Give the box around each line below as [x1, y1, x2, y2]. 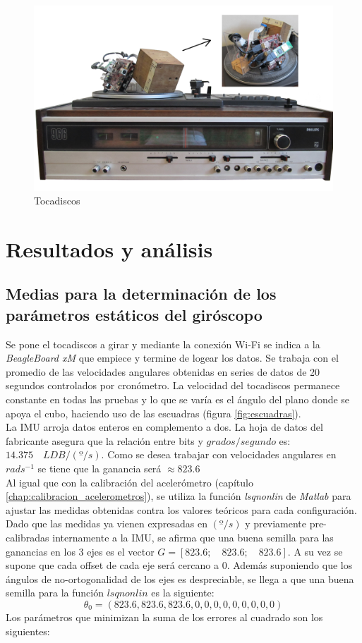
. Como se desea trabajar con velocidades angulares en [101, 447, 337, 462]
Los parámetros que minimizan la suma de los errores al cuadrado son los [6, 609, 323, 624]
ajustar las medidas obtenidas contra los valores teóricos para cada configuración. [6, 502, 357, 517]
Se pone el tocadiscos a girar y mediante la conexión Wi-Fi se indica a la [6, 336, 320, 351]
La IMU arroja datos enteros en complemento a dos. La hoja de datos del [6, 420, 323, 434]
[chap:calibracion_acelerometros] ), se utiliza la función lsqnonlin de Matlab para [6, 489, 351, 503]
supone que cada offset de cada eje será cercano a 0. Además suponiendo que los [6, 558, 353, 572]
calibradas [6, 529, 49, 544]
